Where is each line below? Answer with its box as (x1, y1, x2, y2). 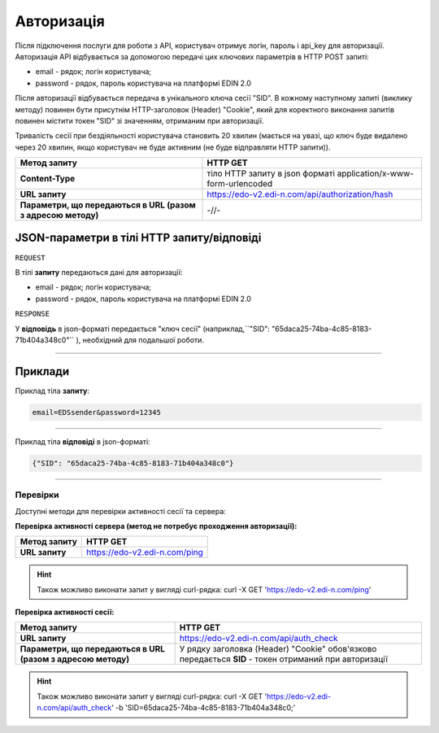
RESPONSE (15, 309, 50, 319)
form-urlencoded (206, 178, 273, 190)
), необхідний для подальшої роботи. (76, 334, 205, 345)
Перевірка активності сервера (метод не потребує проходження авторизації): (15, 521, 298, 530)
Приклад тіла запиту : (15, 386, 89, 395)
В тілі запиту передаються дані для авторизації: (15, 267, 183, 277)
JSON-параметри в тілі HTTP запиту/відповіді (15, 231, 262, 245)
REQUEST (15, 253, 46, 262)
